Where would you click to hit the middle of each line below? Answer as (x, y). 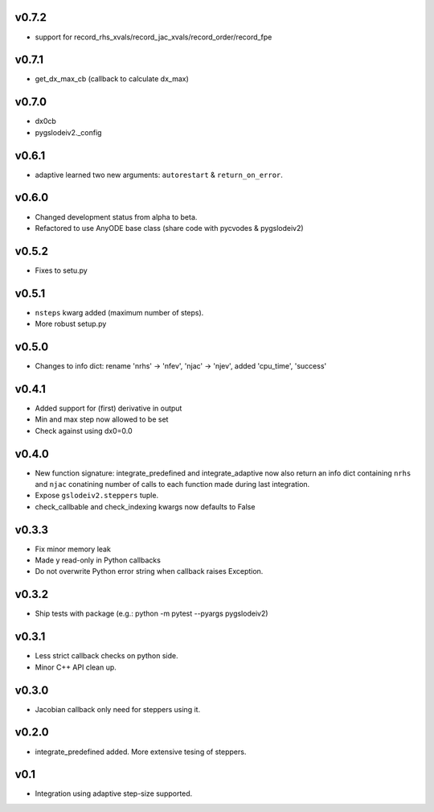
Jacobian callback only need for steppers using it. (118, 709)
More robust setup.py (71, 324)
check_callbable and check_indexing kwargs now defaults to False (145, 506)
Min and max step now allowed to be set (102, 419)
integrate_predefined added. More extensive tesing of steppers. (141, 752)
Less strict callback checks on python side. (106, 656)
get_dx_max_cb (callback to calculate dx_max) (112, 79)
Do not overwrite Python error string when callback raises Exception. (149, 571)
